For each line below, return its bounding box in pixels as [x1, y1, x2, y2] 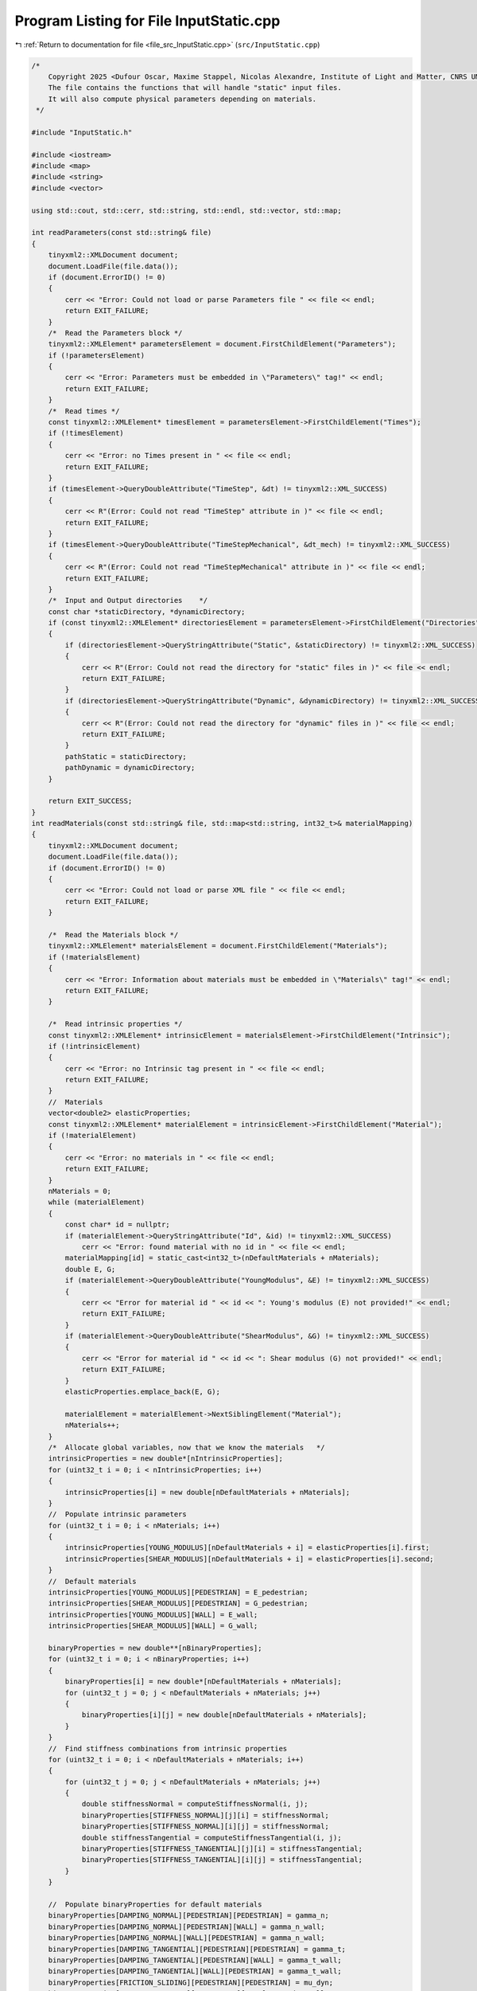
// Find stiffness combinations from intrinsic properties [48, 1744, 288, 1753]
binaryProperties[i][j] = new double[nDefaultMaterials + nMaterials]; [81, 1711, 367, 1719]
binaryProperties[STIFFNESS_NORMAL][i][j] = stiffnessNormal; [81, 1822, 330, 1831]
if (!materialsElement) [48, 952, 141, 961]
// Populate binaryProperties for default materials [48, 1899, 262, 1909]
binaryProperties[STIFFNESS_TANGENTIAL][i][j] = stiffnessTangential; [81, 1856, 363, 1864]
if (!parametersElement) [48, 350, 145, 360]
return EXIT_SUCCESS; [48, 796, 133, 806]
